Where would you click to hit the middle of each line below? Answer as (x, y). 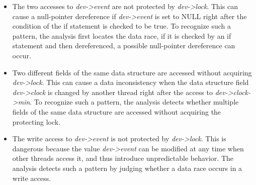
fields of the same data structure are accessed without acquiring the (117, 111)
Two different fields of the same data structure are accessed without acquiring (132, 72)
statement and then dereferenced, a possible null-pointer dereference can (124, 45)
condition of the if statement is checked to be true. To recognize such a (122, 26)
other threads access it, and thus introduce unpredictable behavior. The (123, 158)
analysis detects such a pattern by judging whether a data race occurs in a (127, 168)
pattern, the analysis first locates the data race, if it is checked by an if (122, 35)
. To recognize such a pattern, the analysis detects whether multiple (134, 102)
